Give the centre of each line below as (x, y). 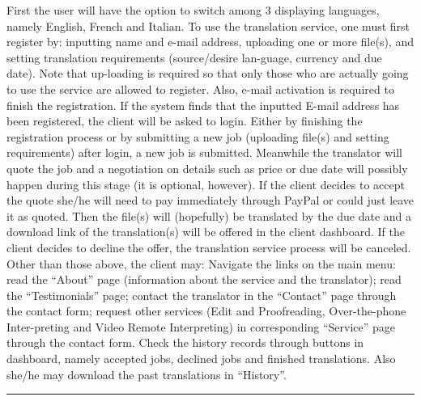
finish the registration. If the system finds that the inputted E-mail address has (203, 105)
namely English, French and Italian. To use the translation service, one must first (208, 25)
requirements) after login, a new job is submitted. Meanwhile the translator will (204, 152)
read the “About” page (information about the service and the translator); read (204, 279)
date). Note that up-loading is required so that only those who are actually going (208, 73)
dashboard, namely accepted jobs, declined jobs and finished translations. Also (201, 359)
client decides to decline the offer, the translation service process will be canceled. (209, 247)
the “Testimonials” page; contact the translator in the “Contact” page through (202, 295)
